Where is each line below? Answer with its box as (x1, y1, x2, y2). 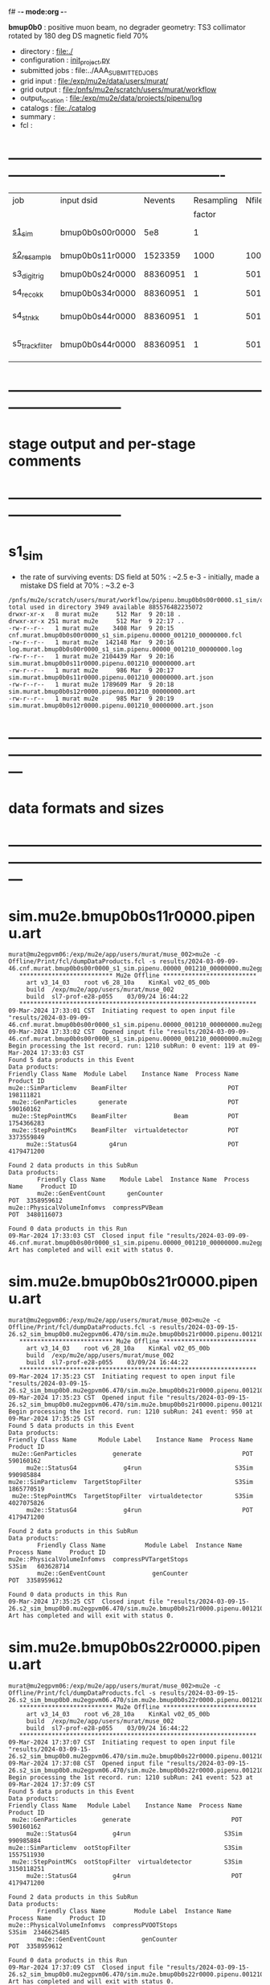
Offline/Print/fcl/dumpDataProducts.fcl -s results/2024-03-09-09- (8, 958, 239, 966)
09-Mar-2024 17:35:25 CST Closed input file (8, 1597, 163, 1606)
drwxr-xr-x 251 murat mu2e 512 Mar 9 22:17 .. (8, 617, 185, 625)
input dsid (59, 195, 98, 206)
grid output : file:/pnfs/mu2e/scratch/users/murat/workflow (19, 84, 217, 94)
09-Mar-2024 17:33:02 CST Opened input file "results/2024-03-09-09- (8, 1028, 250, 1036)
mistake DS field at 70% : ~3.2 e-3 (19, 580, 135, 590)
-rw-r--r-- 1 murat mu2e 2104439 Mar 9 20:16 (8, 652, 174, 660)
